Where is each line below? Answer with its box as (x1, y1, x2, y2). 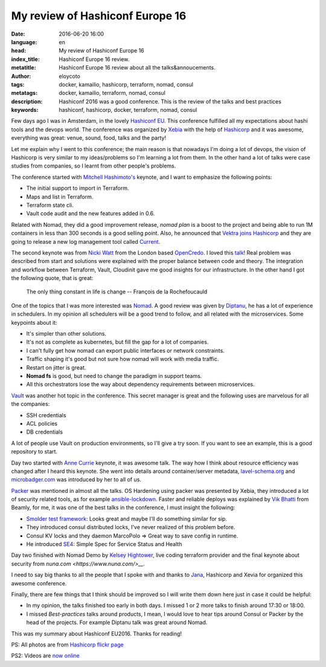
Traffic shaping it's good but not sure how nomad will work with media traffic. (26, 356, 219, 363)
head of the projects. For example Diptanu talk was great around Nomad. (26, 619, 208, 626)
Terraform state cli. (26, 201, 74, 209)
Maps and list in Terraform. (26, 193, 94, 200)
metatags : (11, 89, 38, 97)
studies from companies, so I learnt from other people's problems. (11, 162, 176, 169)
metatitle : (11, 64, 36, 71)
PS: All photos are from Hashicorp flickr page (11, 641, 124, 648)
